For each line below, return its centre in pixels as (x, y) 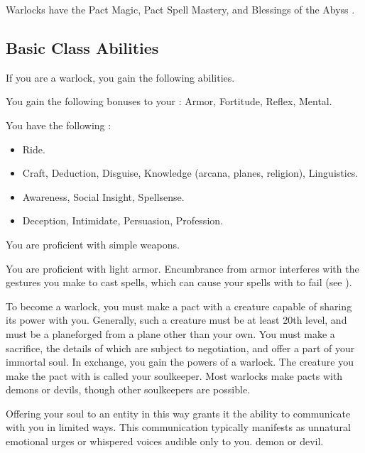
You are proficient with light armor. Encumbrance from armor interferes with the (182, 268)
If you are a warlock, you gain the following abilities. (120, 77)
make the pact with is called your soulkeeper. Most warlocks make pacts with (174, 375)
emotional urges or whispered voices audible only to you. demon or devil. (165, 441)
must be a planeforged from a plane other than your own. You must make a (170, 333)
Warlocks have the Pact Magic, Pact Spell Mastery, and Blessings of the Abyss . (180, 9)
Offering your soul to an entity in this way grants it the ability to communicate (178, 413)
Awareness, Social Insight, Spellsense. (103, 196)
